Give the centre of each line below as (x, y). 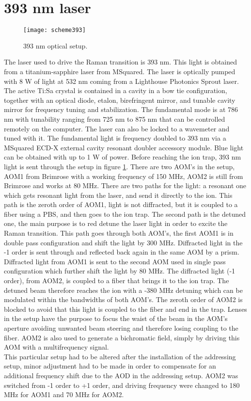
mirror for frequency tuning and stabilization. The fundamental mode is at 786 (121, 109)
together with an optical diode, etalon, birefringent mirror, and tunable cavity (120, 100)
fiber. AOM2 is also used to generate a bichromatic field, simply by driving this (122, 337)
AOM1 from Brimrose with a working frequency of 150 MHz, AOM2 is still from (124, 176)
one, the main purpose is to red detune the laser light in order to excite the (116, 223)
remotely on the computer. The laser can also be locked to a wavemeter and (117, 128)
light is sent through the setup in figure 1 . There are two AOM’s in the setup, (119, 166)
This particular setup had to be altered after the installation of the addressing (120, 356)
